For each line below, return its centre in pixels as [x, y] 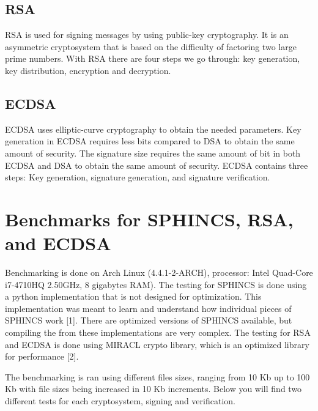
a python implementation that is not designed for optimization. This [133, 296]
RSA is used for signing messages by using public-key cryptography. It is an [147, 35]
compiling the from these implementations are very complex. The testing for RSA [158, 332]
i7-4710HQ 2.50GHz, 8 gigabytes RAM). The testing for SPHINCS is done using [156, 284]
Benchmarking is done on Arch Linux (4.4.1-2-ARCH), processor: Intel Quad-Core [159, 272]
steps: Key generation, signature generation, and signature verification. [138, 177]
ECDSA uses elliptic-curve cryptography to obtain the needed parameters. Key [153, 129]
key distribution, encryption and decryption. [88, 70]
